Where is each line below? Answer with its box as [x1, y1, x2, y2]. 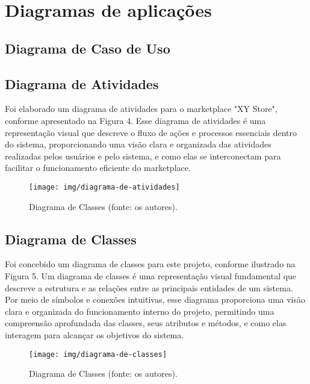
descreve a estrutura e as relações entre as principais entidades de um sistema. [5, 281, 293, 294]
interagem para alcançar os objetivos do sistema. [5, 328, 184, 341]
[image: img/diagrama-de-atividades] [29, 182, 180, 191]
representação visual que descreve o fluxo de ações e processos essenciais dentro [5, 126, 297, 138]
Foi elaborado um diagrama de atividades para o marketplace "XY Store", [5, 102, 277, 115]
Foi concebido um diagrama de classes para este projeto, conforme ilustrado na [5, 258, 296, 270]
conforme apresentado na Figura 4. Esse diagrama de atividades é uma [5, 114, 266, 126]
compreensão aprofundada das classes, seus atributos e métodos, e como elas [5, 317, 287, 329]
